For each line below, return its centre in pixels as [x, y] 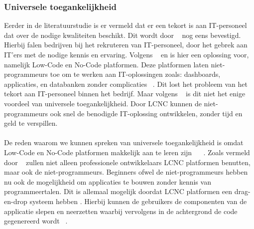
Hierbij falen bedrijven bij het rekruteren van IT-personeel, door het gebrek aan [126, 45]
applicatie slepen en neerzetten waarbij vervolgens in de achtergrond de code [121, 211]
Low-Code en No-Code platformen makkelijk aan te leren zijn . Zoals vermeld [127, 152]
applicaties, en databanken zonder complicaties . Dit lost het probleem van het [126, 84]
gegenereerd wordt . [36, 221]
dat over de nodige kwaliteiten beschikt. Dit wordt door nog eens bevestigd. [123, 35]
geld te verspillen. [31, 123]
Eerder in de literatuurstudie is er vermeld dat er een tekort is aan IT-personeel [126, 25]
